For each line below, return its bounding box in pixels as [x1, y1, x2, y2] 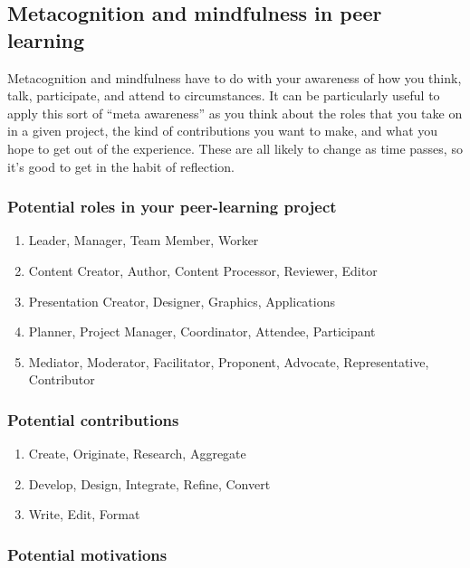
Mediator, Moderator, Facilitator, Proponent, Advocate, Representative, [28, 352, 429, 371]
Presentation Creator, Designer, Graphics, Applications [28, 291, 335, 310]
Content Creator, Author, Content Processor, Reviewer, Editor [28, 260, 378, 279]
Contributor [28, 370, 95, 389]
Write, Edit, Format [28, 505, 140, 524]
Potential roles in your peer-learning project [7, 195, 337, 218]
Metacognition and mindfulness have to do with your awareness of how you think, [7, 68, 462, 87]
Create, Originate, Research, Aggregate [28, 444, 246, 463]
